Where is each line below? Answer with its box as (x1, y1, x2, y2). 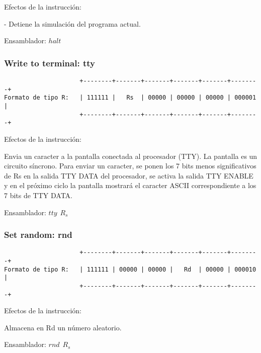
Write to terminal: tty (4, 56, 95, 69)
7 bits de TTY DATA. (4, 190, 72, 200)
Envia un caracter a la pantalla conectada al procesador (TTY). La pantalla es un (4, 150, 257, 161)
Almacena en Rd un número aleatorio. (4, 322, 122, 332)
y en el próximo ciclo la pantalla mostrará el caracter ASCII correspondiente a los (4, 180, 256, 191)
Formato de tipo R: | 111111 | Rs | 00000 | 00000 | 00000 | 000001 (4, 94, 256, 102)
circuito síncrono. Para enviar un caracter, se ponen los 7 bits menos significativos (4, 160, 256, 171)
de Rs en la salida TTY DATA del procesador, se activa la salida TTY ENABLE (4, 170, 253, 181)
